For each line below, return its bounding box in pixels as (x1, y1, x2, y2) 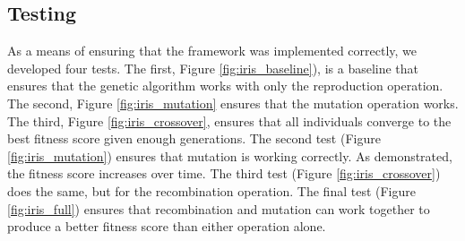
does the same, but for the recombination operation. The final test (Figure (7, 181, 416, 200)
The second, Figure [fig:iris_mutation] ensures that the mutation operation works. (7, 93, 459, 112)
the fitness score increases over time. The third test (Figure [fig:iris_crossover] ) (7, 164, 441, 183)
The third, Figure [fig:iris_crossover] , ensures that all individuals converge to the (7, 111, 452, 130)
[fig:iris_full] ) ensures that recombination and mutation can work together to (7, 199, 430, 218)
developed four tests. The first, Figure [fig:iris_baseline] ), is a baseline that (7, 58, 419, 77)
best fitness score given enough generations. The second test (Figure (7, 129, 381, 148)
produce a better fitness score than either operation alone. (7, 217, 326, 236)
